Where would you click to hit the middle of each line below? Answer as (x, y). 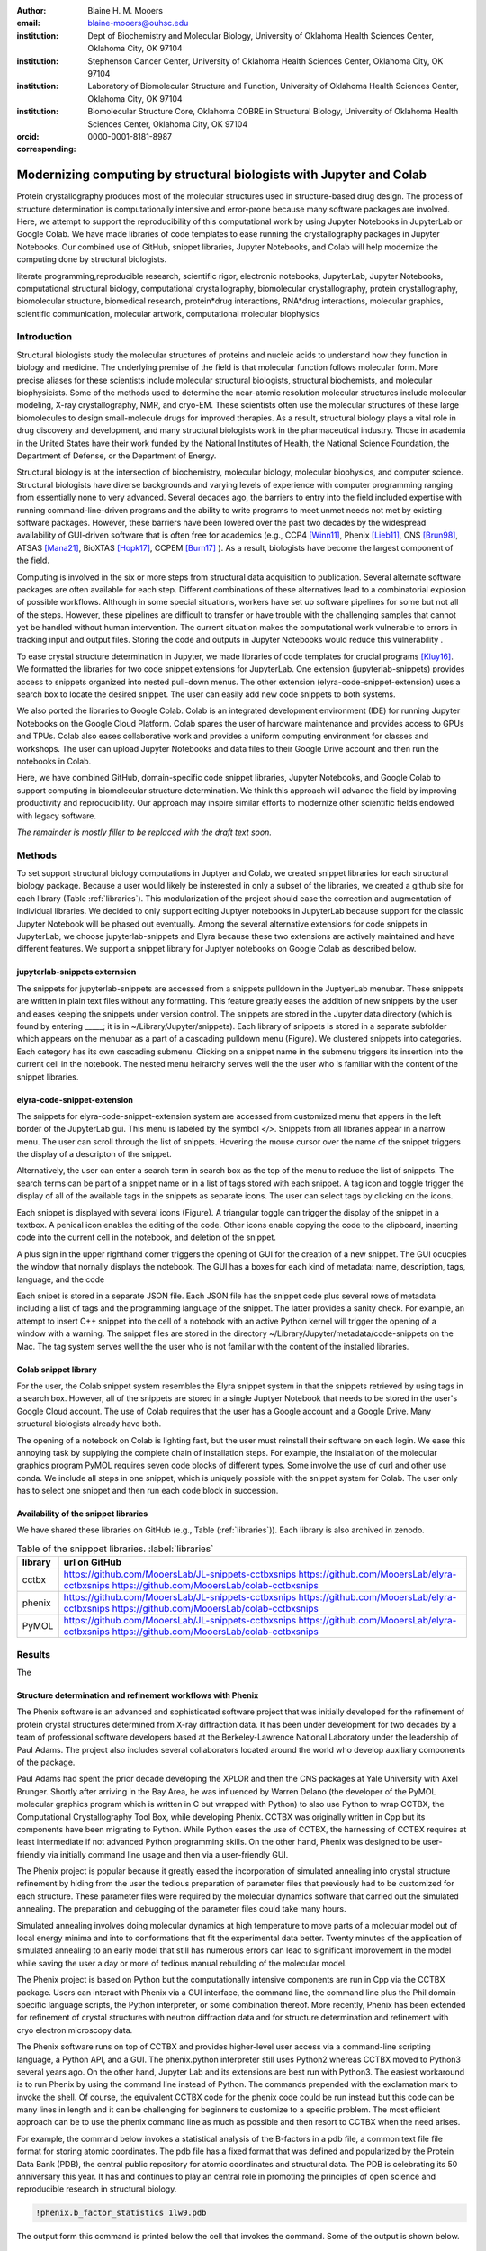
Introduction (44, 337)
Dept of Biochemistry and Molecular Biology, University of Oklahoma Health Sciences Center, (261, 35)
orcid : (28, 136)
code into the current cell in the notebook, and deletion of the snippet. (146, 1237)
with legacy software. (56, 816)
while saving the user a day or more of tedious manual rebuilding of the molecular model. (182, 1963)
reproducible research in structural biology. (97, 2189)
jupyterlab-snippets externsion (76, 972)
